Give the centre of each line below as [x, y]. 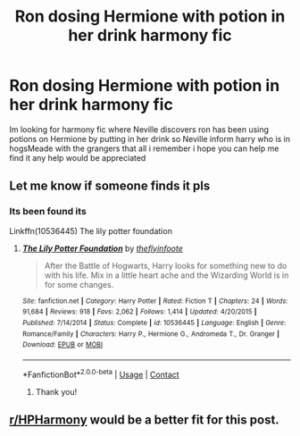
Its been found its [48, 212]
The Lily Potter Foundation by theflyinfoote [102, 248]
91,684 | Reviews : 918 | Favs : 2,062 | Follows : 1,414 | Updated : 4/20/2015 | [139, 312]
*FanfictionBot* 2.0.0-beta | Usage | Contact [101, 373]
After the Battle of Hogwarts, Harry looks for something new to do [166, 265]
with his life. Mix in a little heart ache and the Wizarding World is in [167, 275]
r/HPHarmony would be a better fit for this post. [144, 419]
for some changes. [79, 284]
